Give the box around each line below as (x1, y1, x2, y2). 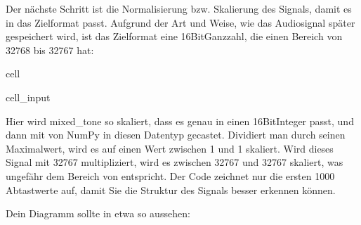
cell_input (6, 89, 51, 104)
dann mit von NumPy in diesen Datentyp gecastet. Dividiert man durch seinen (6, 127, 346, 142)
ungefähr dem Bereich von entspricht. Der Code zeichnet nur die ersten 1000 (6, 168, 335, 183)
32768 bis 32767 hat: (6, 42, 94, 57)
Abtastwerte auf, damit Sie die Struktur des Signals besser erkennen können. (6, 182, 336, 197)
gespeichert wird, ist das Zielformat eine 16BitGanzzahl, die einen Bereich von (6, 29, 343, 44)
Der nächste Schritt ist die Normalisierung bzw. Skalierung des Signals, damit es (6, 1, 352, 15)
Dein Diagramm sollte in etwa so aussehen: (6, 206, 190, 221)
